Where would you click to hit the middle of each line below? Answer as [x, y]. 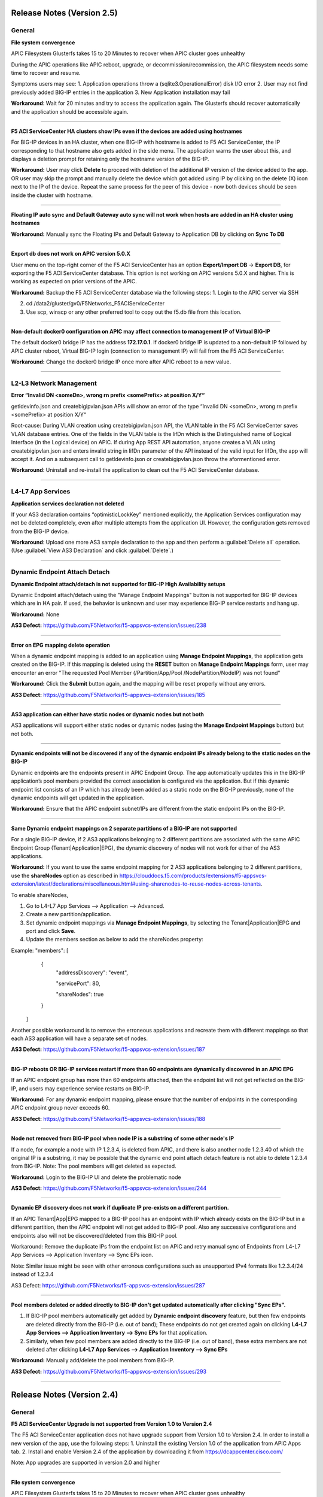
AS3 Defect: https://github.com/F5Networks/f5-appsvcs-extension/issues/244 [109, 1188]
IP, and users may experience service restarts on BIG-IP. [81, 1088]
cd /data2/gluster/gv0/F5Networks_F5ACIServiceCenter [95, 304]
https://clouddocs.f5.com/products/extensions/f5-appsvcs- [193, 875]
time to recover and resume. [46, 72]
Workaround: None [35, 614]
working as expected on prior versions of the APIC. [74, 281]
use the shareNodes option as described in [65, 875]
